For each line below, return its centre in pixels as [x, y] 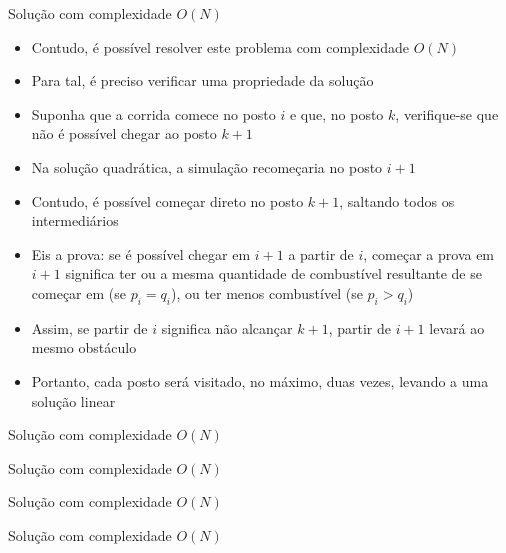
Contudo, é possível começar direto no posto [167, 200]
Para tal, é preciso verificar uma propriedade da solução [202, 80]
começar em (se [78, 292]
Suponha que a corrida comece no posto [153, 113]
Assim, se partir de [89, 327]
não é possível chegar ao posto [124, 133]
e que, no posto [336, 113]
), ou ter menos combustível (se [266, 292]
